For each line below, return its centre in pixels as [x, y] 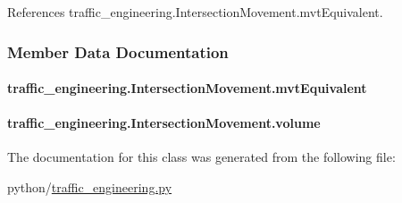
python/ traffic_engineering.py [90, 187]
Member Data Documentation [118, 51]
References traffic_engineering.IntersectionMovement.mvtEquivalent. [195, 12]
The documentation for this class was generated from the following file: [201, 157]
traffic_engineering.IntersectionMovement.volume [164, 123]
